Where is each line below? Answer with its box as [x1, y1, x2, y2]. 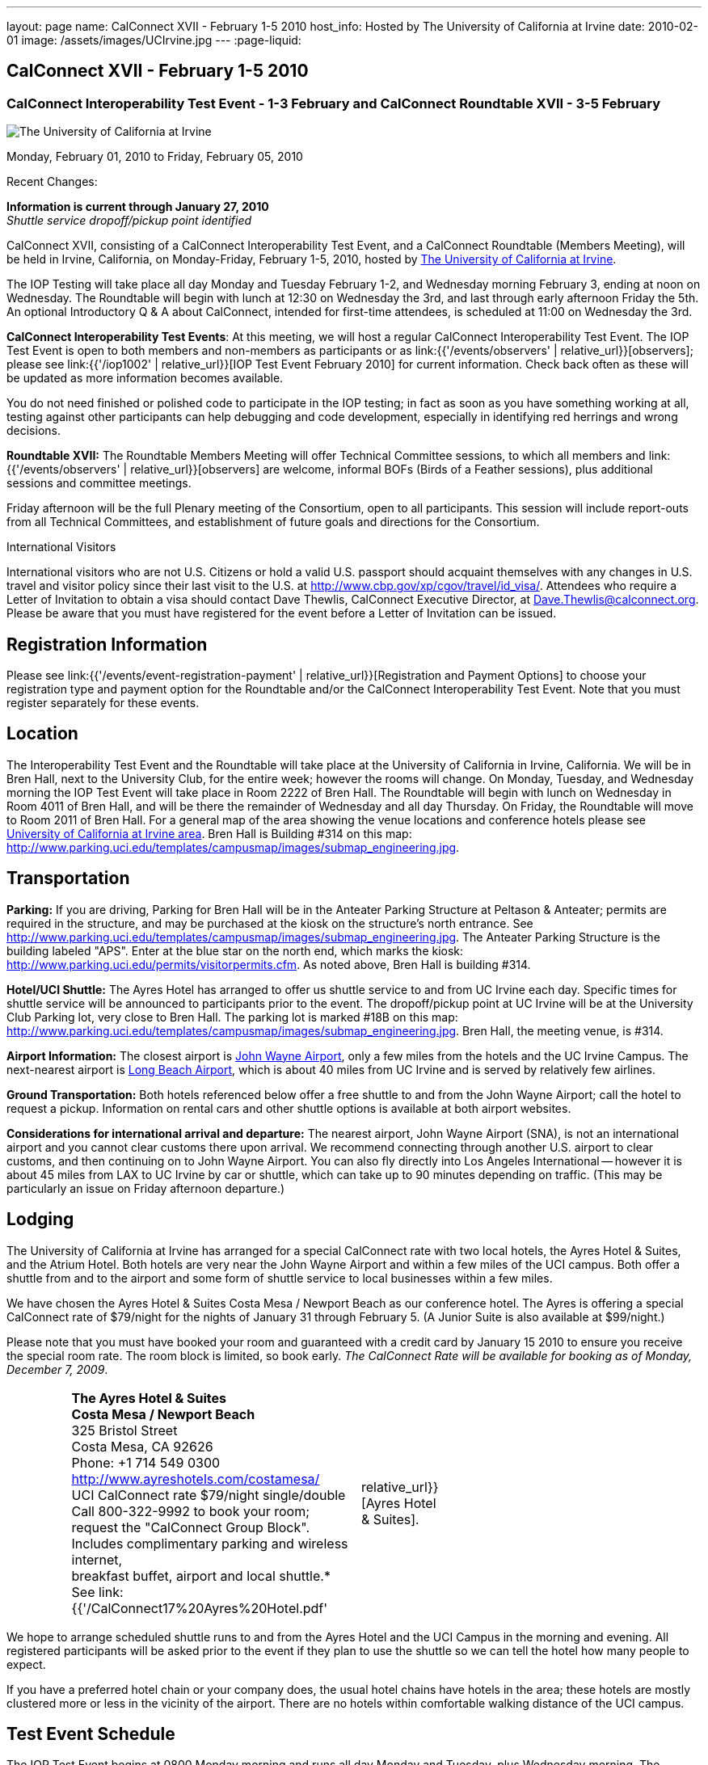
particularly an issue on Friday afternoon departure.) [6, 1181, 285, 1195]
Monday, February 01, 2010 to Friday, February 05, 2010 [6, 150, 303, 164]
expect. [6, 1657, 46, 1671]
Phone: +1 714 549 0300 [71, 1454, 221, 1471]
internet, [71, 1551, 123, 1568]
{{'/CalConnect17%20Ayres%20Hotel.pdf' [71, 1599, 328, 1616]
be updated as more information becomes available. [6, 371, 284, 385]
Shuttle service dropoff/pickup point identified [6, 213, 252, 228]
